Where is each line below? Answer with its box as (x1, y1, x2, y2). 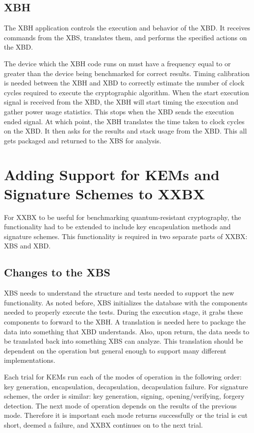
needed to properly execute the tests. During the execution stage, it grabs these (4, 307, 243, 317)
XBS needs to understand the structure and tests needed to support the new (4, 288, 234, 298)
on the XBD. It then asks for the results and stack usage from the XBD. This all (4, 126, 247, 136)
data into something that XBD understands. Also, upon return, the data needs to (4, 326, 250, 336)
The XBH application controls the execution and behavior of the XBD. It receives (4, 23, 251, 33)
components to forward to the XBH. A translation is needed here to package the (4, 317, 246, 326)
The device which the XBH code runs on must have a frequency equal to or (4, 58, 231, 68)
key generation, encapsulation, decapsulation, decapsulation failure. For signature (4, 381, 248, 391)
